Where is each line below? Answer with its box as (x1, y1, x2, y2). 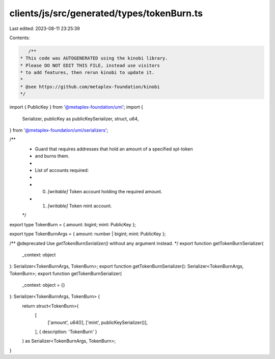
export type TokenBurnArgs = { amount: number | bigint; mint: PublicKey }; (9, 231, 166, 237)
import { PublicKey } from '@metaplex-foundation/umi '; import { (9, 104, 144, 110)
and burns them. (35, 153, 70, 159)
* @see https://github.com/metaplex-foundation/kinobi (20, 84, 160, 89)
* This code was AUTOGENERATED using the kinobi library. (20, 55, 168, 61)
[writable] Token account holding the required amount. (47, 189, 162, 195)
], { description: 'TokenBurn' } (35, 328, 97, 335)
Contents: (9, 35, 30, 41)
